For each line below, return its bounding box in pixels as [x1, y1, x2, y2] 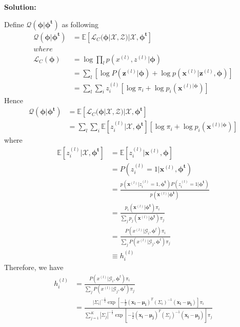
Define [4, 18, 24, 29]
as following [62, 18, 99, 29]
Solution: [4, 2, 36, 12]
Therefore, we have [4, 262, 64, 273]
